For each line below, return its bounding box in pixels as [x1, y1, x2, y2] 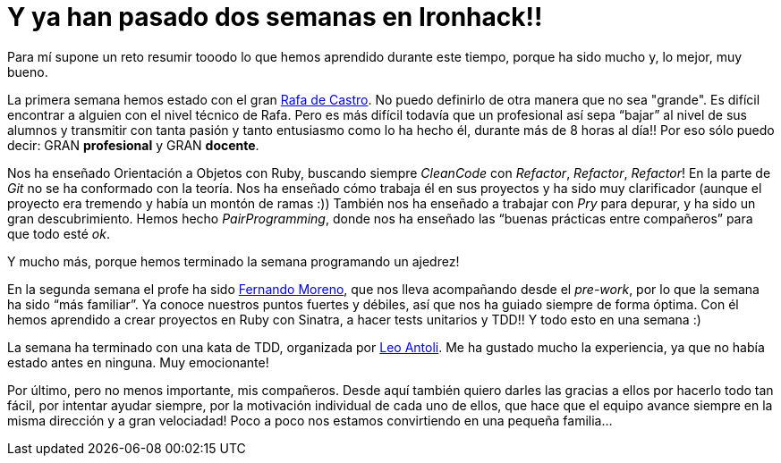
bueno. [7, 63, 48, 80]
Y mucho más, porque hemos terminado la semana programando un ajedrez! [7, 253, 460, 269]
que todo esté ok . [7, 225, 110, 241]
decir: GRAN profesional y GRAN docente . [7, 137, 259, 153]
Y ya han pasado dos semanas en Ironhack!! [7, 2, 543, 32]
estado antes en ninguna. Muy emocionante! [7, 354, 269, 370]
